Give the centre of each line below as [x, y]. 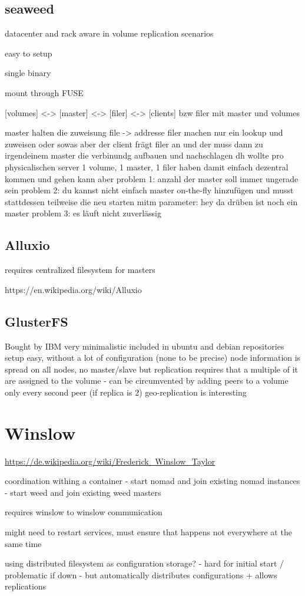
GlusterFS [37, 321]
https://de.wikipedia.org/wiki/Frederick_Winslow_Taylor [110, 461]
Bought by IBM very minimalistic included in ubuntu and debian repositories [145, 346]
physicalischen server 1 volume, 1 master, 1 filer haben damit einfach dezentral [147, 167]
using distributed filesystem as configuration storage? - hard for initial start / [145, 563]
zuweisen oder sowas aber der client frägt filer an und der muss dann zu [134, 144]
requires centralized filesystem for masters [80, 270]
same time [23, 543]
